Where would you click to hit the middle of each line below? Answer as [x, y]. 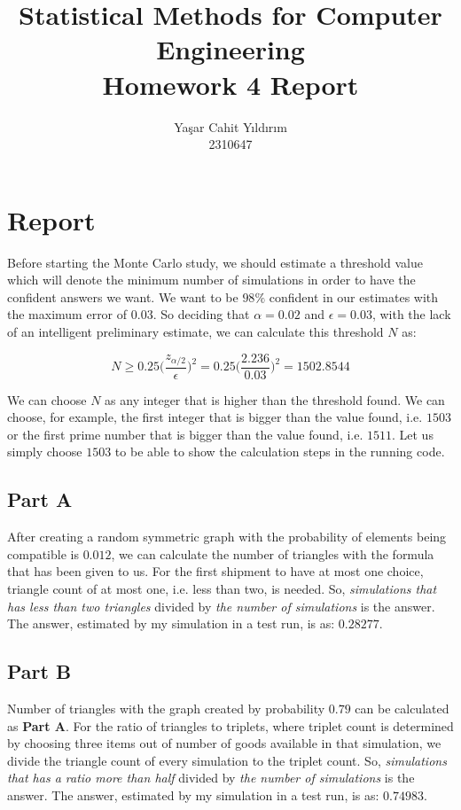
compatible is [43, 553]
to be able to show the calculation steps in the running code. [280, 452]
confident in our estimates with [354, 296]
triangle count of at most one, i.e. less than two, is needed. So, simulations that [222, 589]
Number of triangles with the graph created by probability [166, 708]
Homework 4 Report [230, 84]
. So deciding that [201, 314]
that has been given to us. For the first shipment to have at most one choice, [215, 571]
